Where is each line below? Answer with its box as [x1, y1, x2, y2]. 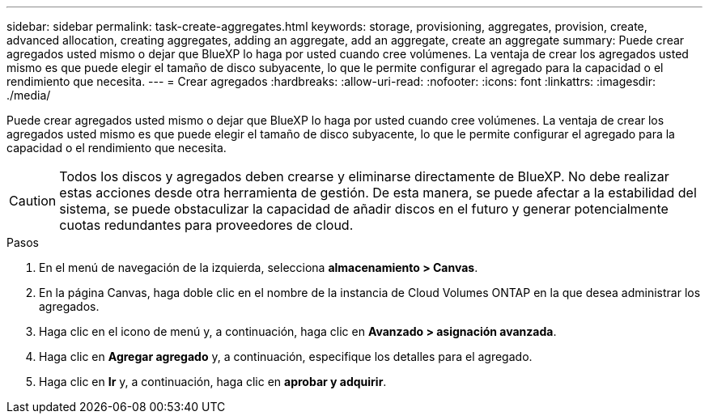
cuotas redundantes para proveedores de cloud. [59, 217, 354, 233]
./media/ [6, 88, 51, 102]
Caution [9, 193, 57, 209]
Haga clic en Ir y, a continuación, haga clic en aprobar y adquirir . [39, 375, 387, 388]
